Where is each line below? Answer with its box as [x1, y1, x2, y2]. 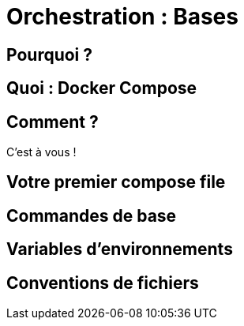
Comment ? [6, 111, 99, 132]
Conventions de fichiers [6, 272, 199, 293]
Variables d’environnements [6, 239, 233, 260]
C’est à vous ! [6, 145, 77, 159]
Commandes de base [6, 205, 177, 226]
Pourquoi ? [6, 44, 93, 65]
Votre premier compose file [6, 172, 226, 193]
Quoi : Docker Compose [6, 78, 197, 99]
